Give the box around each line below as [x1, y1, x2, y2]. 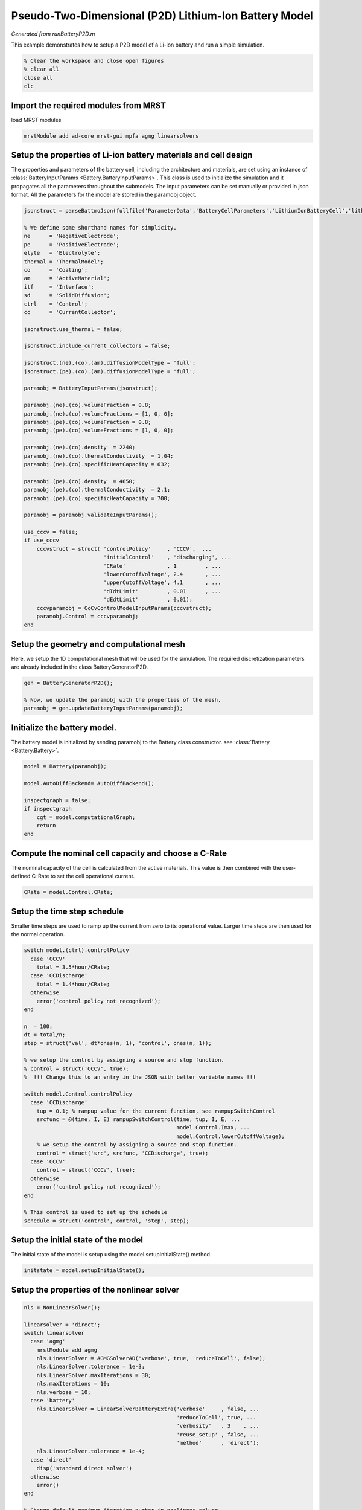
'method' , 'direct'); [176, 1439, 259, 1446]
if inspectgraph [24, 805, 72, 812]
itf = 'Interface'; [24, 283, 95, 290]
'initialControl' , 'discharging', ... [103, 554, 231, 561]
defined [11, 873, 31, 880]
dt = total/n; [24, 1032, 66, 1038]
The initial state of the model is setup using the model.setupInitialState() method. [11, 1251, 212, 1258]
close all [24, 74, 53, 81]
